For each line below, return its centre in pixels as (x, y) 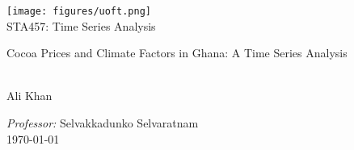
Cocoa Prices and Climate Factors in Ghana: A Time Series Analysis (177, 53)
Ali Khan (29, 96)
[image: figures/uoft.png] (79, 11)
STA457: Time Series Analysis (81, 25)
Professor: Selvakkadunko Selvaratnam (103, 123)
